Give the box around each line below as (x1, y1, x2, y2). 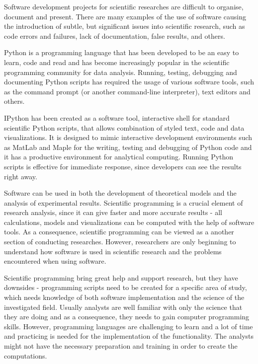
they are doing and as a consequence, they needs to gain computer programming (4, 311, 250, 322)
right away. (4, 171, 37, 181)
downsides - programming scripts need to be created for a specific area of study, (4, 282, 247, 292)
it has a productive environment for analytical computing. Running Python (4, 151, 234, 162)
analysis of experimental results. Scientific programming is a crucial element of (4, 197, 243, 208)
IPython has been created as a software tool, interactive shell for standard (4, 112, 230, 123)
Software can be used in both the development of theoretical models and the (4, 188, 237, 198)
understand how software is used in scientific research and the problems (4, 246, 222, 256)
